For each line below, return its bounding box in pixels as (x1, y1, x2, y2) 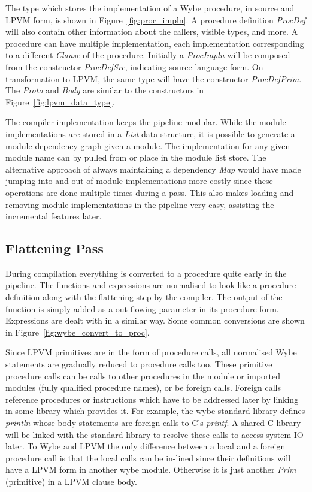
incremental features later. (5, 210, 102, 222)
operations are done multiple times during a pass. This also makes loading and (5, 186, 294, 198)
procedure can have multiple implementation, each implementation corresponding (5, 37, 304, 49)
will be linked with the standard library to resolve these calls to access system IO (5, 428, 304, 440)
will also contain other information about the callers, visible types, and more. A (5, 25, 298, 38)
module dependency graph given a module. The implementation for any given (5, 139, 290, 152)
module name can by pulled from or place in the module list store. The (5, 151, 266, 164)
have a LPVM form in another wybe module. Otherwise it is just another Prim (5, 463, 296, 476)
